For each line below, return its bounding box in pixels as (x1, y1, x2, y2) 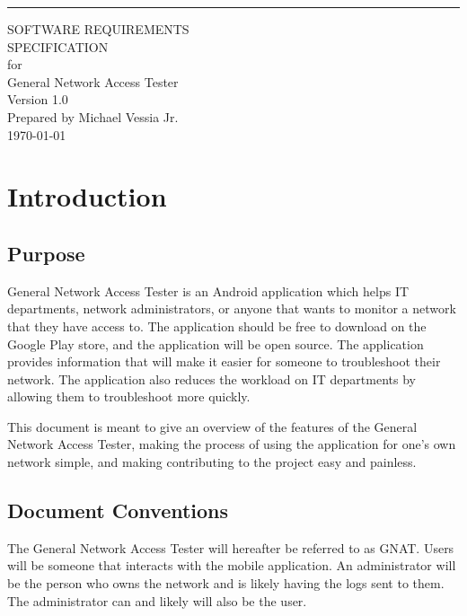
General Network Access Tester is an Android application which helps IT (7, 281, 410, 300)
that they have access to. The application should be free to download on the (7, 316, 427, 335)
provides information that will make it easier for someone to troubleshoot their (7, 352, 441, 371)
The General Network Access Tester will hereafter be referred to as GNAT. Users (7, 538, 454, 557)
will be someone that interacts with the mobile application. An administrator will (7, 556, 456, 575)
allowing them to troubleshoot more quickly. (7, 387, 251, 406)
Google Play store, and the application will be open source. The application (7, 334, 424, 353)
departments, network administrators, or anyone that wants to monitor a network (7, 299, 456, 318)
